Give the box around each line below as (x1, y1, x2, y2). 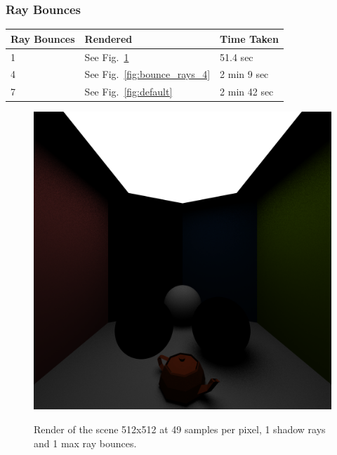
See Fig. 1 (84, 49, 129, 64)
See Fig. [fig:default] (84, 84, 173, 99)
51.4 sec (220, 49, 253, 64)
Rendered (84, 31, 133, 46)
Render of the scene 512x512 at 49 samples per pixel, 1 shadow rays (34, 421, 326, 436)
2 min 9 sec (220, 67, 269, 81)
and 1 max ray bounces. (34, 435, 137, 450)
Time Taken (220, 31, 279, 46)
